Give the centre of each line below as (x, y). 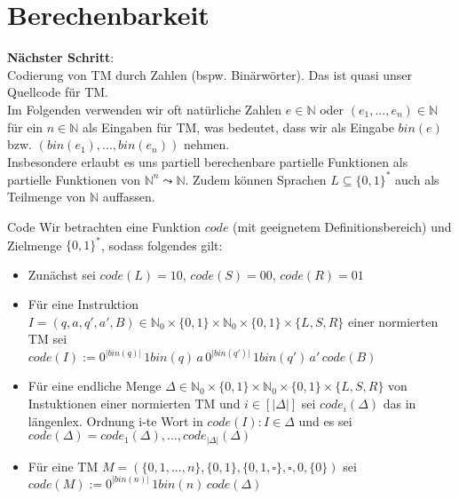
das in (400, 404)
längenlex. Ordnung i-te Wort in (115, 420)
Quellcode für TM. (58, 92)
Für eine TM (63, 466)
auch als (417, 179)
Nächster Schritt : (61, 57)
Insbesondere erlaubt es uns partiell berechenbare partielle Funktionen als (208, 161)
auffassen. (129, 197)
